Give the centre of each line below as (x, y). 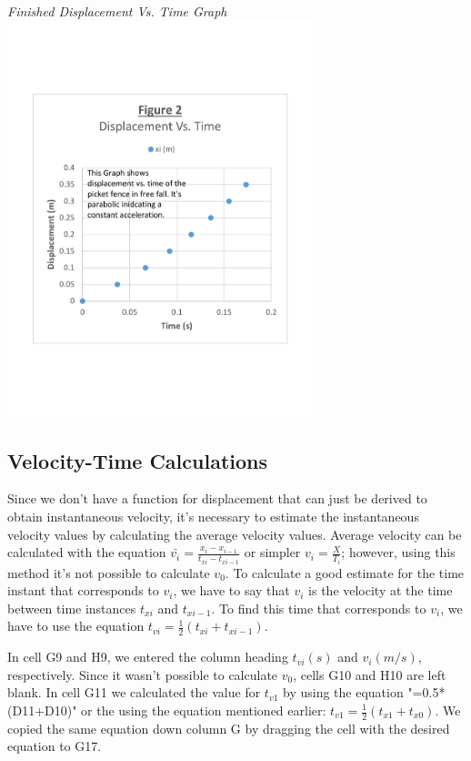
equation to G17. (55, 746)
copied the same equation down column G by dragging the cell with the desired (229, 728)
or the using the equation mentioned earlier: (204, 710)
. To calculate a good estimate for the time (345, 572)
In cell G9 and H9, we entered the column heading (148, 657)
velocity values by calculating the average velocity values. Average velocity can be (235, 534)
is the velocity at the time (381, 590)
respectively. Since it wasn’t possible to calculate (143, 674)
